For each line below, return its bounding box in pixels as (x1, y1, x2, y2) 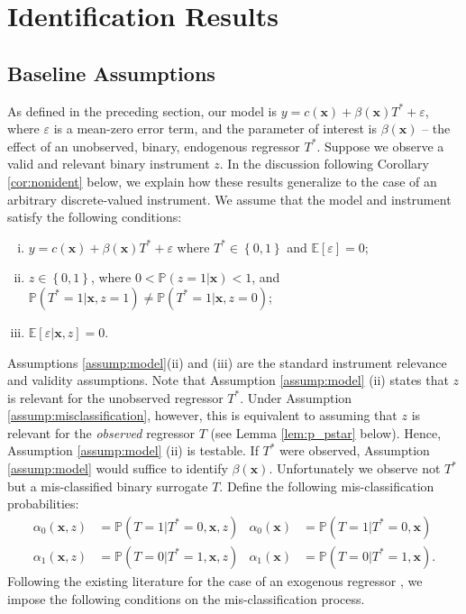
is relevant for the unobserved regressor (7, 388, 224, 407)
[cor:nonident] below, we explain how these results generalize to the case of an (7, 171, 437, 190)
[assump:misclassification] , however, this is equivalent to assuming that (7, 406, 397, 425)
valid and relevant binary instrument (7, 154, 210, 173)
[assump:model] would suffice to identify (7, 459, 228, 478)
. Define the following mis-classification (219, 476, 434, 495)
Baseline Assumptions (7, 59, 215, 87)
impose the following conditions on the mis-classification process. (7, 589, 365, 608)
